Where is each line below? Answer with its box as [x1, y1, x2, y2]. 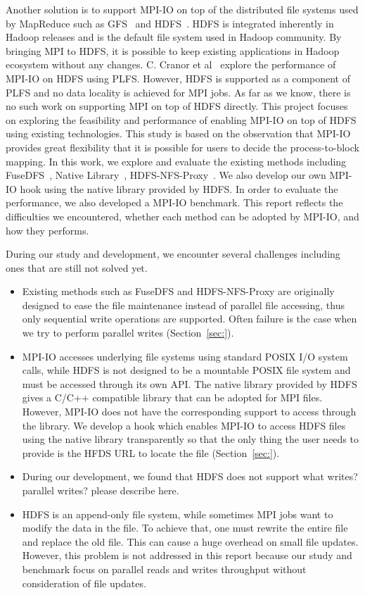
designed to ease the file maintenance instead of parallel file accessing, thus [22, 297, 345, 312]
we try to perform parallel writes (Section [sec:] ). [22, 325, 234, 340]
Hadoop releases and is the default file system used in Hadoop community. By [6, 30, 342, 44]
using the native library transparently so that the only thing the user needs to [22, 432, 359, 446]
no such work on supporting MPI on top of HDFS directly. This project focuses [6, 99, 348, 113]
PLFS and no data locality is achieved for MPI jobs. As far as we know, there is [6, 84, 351, 99]
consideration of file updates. [22, 575, 146, 590]
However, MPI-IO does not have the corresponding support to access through [22, 404, 357, 419]
